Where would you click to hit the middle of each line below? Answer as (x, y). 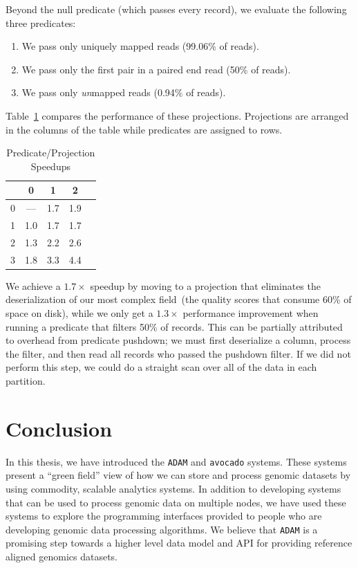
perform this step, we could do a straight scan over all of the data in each (161, 367)
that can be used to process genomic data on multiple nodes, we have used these (176, 502)
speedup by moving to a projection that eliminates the (205, 285)
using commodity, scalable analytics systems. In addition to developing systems (173, 488)
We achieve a (33, 285)
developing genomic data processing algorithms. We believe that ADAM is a (162, 529)
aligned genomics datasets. (62, 556)
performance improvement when (251, 313)
